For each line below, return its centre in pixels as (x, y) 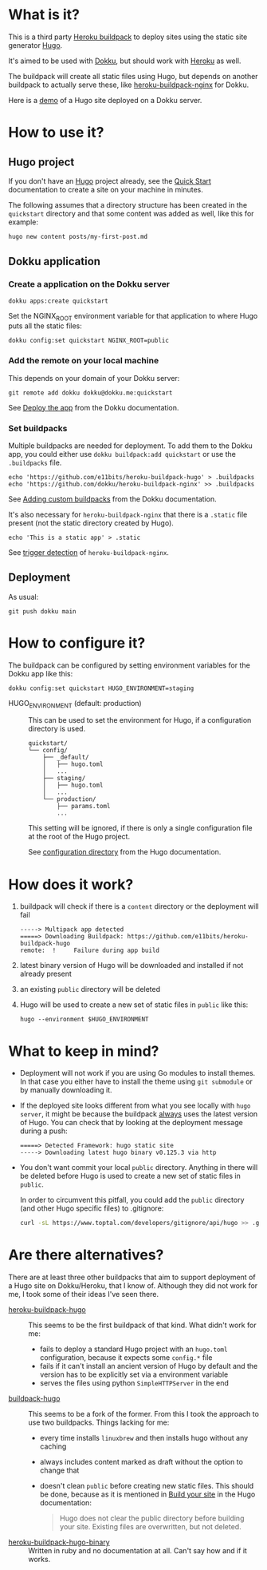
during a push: (43, 1131)
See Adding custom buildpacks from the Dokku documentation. (112, 499)
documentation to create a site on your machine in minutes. (106, 189)
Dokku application (55, 262)
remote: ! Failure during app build (89, 951)
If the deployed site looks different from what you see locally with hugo (135, 1106)
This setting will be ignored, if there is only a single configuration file (140, 828)
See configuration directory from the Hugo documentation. (125, 852)
